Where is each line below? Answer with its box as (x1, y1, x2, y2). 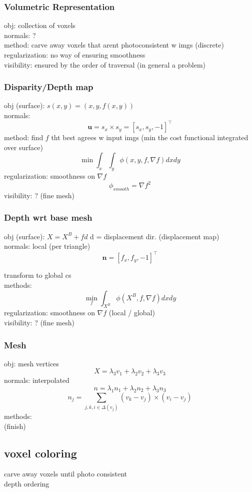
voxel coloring (4, 445, 77, 460)
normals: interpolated (4, 375, 69, 385)
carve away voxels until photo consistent (4, 468, 127, 479)
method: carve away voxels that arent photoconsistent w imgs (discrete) (4, 40, 224, 50)
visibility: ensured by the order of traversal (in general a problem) (4, 59, 206, 70)
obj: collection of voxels (4, 20, 75, 31)
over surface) (4, 142, 43, 152)
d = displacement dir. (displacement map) (90, 231, 219, 241)
